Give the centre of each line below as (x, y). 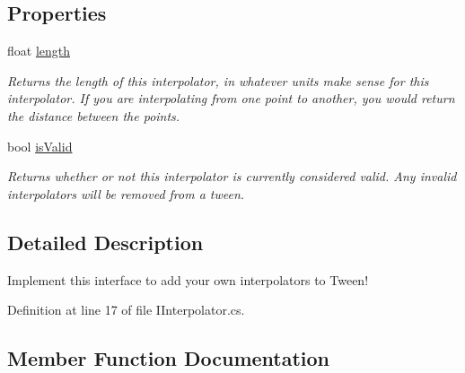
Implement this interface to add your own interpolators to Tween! (188, 279)
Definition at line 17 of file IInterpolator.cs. (126, 310)
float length (39, 51)
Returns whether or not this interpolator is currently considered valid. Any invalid (232, 176)
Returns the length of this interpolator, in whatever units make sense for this (218, 80)
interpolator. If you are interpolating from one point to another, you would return (231, 98)
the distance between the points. (94, 115)
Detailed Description (105, 242)
